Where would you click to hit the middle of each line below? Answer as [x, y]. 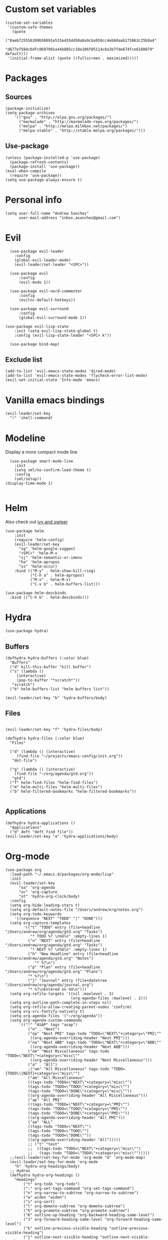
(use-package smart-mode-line [41, 461]
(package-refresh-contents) [39, 162]
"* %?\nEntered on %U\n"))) [57, 989]
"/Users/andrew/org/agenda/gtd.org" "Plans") [54, 971]
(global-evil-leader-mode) [43, 260]
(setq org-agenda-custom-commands [46, 1020]
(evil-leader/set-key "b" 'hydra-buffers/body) [56, 698]
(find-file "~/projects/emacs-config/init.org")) [70, 756]
